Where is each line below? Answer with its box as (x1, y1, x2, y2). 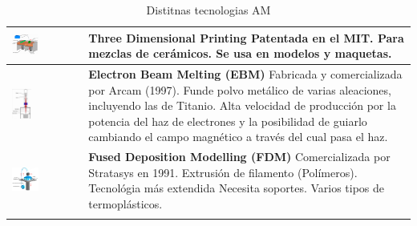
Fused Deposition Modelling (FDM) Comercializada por (88, 148, 391, 165)
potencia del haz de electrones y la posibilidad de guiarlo (88, 112, 367, 129)
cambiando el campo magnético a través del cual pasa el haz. (88, 128, 388, 145)
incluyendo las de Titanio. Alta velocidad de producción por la (88, 97, 396, 114)
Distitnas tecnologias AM (146, 2, 271, 18)
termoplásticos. (88, 196, 163, 212)
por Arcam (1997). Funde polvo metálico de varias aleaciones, (88, 81, 391, 98)
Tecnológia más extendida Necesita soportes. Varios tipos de (88, 180, 385, 196)
